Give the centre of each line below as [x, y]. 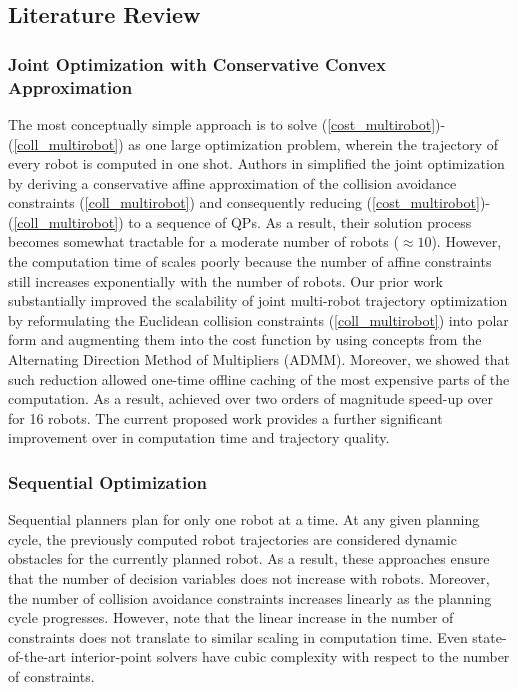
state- [489, 636]
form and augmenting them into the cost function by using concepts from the [245, 339]
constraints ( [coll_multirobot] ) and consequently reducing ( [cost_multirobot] [244, 202]
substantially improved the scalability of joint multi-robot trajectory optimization [258, 300]
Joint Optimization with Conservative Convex [197, 63]
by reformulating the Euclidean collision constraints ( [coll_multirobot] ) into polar [258, 319]
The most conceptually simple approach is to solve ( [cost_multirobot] [222, 123]
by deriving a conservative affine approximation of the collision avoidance [232, 182]
